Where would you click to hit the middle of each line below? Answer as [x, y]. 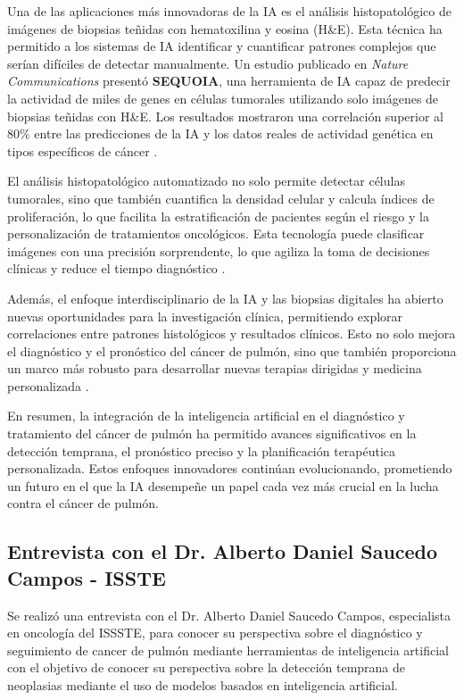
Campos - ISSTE [87, 577]
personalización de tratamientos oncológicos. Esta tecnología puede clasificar [216, 233]
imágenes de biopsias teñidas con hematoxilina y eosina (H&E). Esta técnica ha [225, 28]
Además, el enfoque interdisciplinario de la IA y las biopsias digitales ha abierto [225, 298]
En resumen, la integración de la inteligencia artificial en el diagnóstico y [206, 416]
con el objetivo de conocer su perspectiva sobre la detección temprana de [207, 667]
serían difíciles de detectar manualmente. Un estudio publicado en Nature [208, 63]
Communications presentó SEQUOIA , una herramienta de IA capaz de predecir [229, 81]
